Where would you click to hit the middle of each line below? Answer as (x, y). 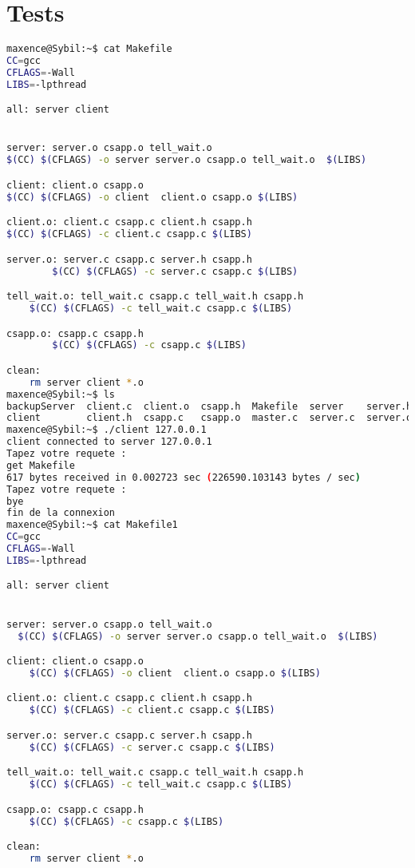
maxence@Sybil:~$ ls (61, 394)
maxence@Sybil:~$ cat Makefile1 (92, 525)
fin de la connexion (61, 513)
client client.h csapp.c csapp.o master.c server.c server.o (209, 418)
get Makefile (41, 465)
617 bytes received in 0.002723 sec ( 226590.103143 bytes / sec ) (184, 477)
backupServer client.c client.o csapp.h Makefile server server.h (209, 406)
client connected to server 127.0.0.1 (109, 442)
